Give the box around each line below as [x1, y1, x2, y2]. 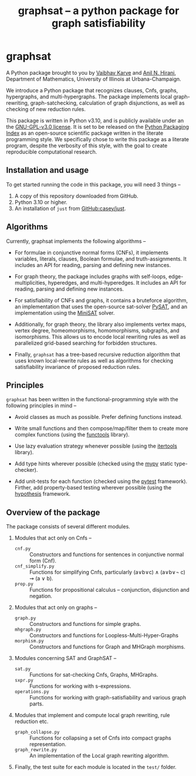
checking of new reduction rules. [6, 105, 86, 112]
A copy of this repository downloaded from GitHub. [14, 192, 139, 199]
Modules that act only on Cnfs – [14, 534, 92, 542]
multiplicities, [14, 279, 47, 286]
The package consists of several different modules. [6, 523, 130, 530]
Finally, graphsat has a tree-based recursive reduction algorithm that [14, 351, 181, 358]
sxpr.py [14, 678, 33, 684]
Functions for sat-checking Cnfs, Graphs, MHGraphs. [29, 671, 158, 678]
